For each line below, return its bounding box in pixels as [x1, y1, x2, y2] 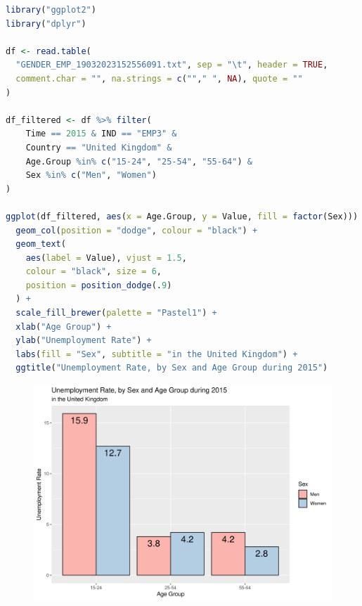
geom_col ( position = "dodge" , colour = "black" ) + [15, 225, 258, 236]
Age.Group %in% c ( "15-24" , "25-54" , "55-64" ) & [25, 156, 252, 167]
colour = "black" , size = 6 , [25, 266, 162, 277]
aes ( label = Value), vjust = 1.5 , [25, 252, 187, 263]
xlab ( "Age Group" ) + [15, 321, 112, 332]
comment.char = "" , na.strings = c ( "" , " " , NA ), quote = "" [15, 73, 303, 84]
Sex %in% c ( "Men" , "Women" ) [25, 170, 157, 181]
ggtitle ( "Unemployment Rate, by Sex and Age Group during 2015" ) [15, 363, 328, 373]
